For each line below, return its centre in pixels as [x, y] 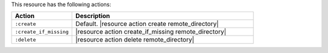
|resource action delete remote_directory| [135, 40]
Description [93, 16]
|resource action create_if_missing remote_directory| [151, 32]
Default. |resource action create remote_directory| [147, 24]
